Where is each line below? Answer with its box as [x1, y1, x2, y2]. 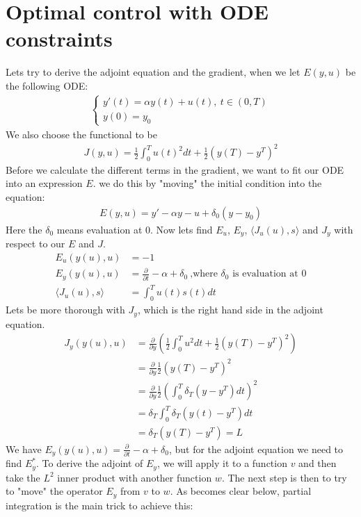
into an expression [6, 176, 83, 190]
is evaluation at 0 [232, 269, 307, 279]
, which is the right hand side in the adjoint [137, 302, 323, 317]
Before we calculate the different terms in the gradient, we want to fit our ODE [6, 162, 344, 177]
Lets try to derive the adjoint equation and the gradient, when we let [6, 65, 300, 79]
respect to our [6, 236, 65, 251]
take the [6, 470, 40, 484]
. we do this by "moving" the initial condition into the [93, 176, 322, 190]
